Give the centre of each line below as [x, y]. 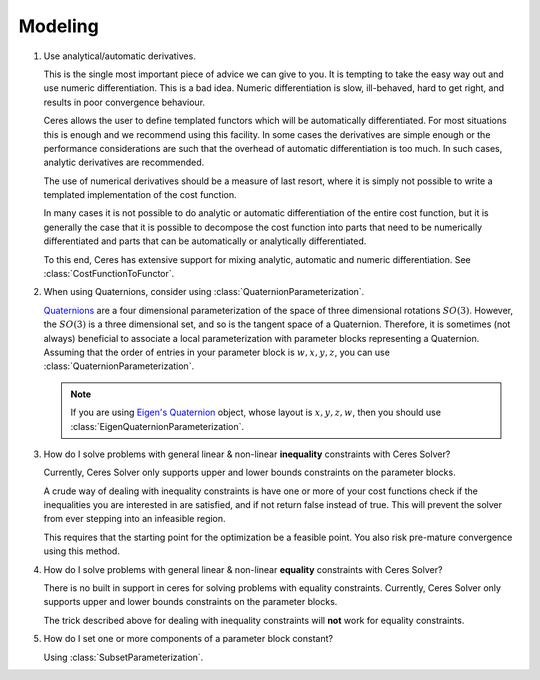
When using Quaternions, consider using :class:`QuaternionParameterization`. [204, 292]
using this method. [81, 551]
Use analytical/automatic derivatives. [120, 56]
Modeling [58, 26]
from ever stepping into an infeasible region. [134, 519]
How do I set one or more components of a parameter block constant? [188, 639]
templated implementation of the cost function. [140, 195]
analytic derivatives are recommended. [124, 162]
